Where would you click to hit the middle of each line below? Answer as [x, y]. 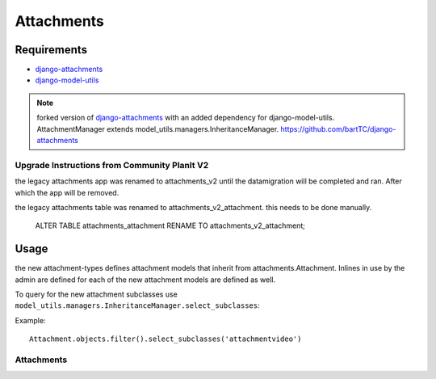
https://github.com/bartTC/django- [338, 128]
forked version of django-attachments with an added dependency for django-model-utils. [186, 118]
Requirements [51, 50]
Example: [30, 320]
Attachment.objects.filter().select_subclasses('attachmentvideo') [166, 339]
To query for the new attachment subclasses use [96, 294]
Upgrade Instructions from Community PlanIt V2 [112, 165]
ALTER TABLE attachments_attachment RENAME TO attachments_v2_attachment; [170, 225]
